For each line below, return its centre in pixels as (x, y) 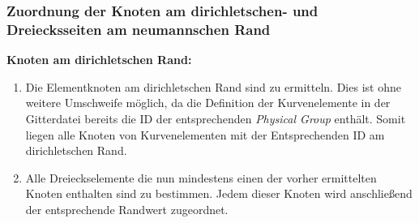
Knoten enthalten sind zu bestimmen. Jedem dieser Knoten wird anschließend (219, 193)
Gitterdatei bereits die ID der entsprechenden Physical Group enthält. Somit (216, 118)
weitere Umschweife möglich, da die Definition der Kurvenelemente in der (208, 103)
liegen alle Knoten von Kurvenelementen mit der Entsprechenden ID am (205, 134)
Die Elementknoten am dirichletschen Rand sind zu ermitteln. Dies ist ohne (213, 86)
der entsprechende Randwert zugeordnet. (127, 209)
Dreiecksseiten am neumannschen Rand (139, 29)
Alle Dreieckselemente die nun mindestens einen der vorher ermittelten (201, 177)
